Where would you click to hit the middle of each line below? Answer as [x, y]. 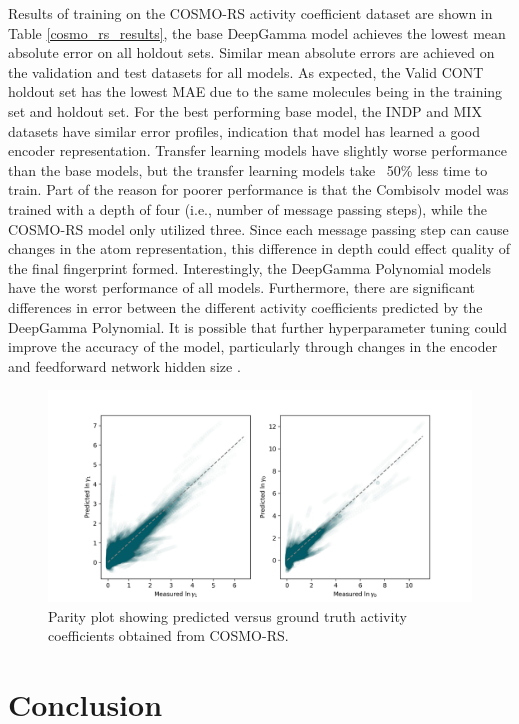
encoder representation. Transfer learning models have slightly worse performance [257, 150]
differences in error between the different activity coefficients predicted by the [245, 306]
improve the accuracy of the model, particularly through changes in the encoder [253, 346]
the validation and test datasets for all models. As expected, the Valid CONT [246, 71]
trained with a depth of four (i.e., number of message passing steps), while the [247, 208]
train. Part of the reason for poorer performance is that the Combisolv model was [258, 189]
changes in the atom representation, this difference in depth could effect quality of [259, 248]
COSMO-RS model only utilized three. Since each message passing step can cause [258, 228]
